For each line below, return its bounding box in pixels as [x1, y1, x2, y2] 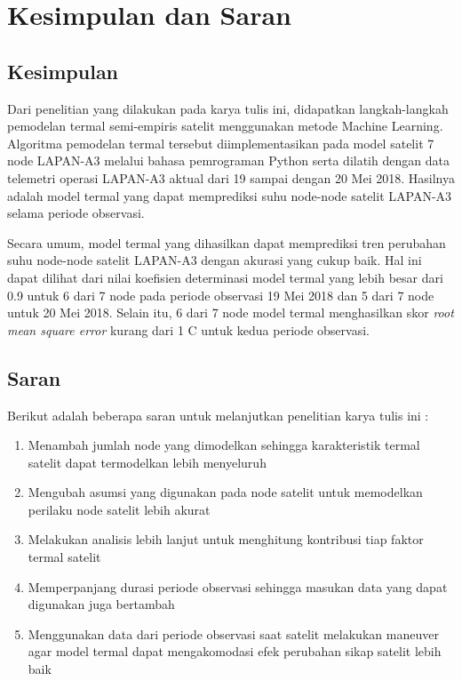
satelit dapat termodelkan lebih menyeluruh [28, 453, 267, 471]
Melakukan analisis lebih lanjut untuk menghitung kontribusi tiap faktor [28, 530, 424, 549]
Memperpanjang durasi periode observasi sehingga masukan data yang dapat [28, 577, 448, 596]
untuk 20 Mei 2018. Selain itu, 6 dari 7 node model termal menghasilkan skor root [7, 303, 454, 322]
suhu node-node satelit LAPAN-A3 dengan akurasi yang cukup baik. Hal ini [7, 251, 422, 269]
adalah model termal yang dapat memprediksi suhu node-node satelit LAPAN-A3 [7, 186, 452, 204]
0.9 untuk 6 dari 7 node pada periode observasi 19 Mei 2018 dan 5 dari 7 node [7, 285, 434, 304]
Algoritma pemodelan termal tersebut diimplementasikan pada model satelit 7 [7, 133, 434, 152]
